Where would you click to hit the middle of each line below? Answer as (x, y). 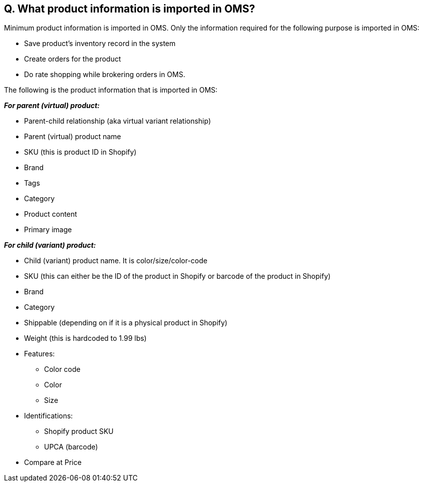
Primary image (48, 230)
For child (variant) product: (50, 245)
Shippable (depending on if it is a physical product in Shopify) (126, 323)
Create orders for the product (73, 59)
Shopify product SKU (79, 431)
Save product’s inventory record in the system (100, 44)
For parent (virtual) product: (52, 106)
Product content (51, 214)
